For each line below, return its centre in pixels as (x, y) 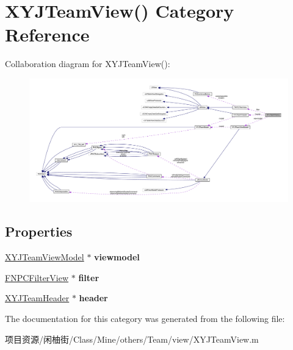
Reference (47, 34)
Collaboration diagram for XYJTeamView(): (88, 64)
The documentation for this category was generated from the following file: (145, 318)
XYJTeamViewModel (45, 257)
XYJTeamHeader (37, 298)
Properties (39, 231)
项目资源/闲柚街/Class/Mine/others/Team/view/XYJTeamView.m (132, 339)
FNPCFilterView (37, 277)
